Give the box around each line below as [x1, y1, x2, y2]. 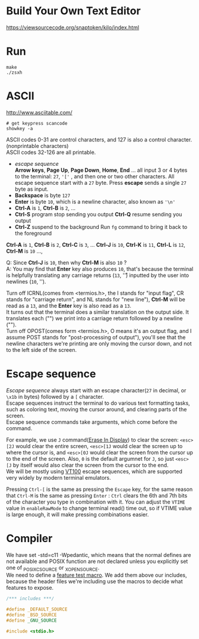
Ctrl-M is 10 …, [6, 247, 43, 254]
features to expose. [6, 584, 54, 591]
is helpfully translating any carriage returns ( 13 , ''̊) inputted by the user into [6, 272, 189, 279]
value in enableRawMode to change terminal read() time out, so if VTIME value [6, 504, 192, 512]
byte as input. [14, 185, 49, 193]
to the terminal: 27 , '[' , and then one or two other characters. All [14, 172, 175, 180]
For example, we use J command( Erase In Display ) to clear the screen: [6, 436, 179, 443]
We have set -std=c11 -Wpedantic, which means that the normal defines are [6, 551, 191, 558]
